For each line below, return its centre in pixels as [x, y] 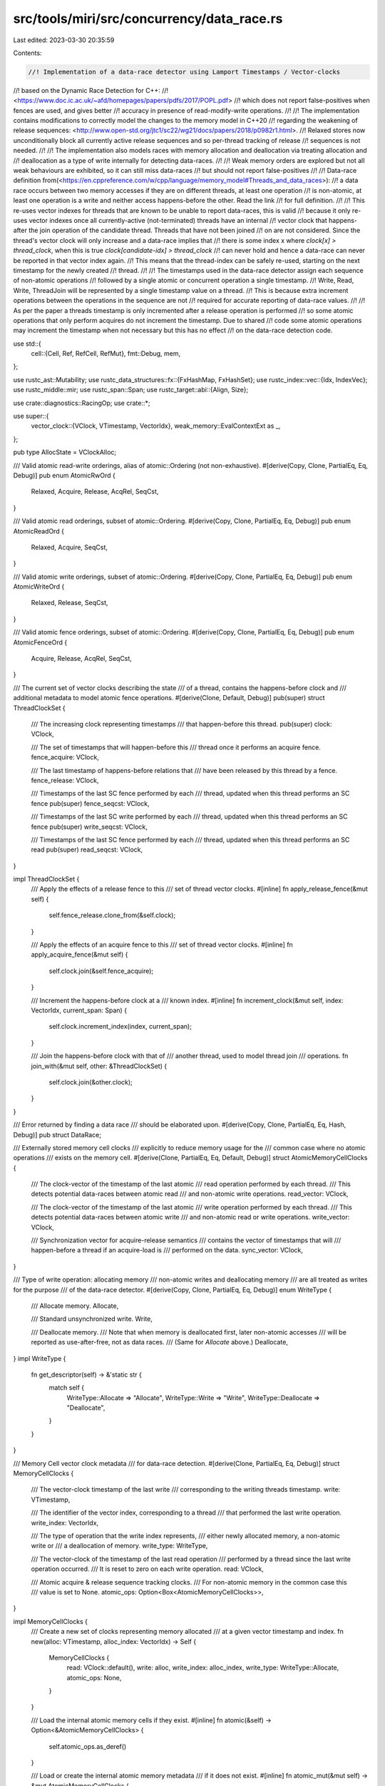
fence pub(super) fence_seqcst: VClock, [90, 803]
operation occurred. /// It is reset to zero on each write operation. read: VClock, [147, 1569]
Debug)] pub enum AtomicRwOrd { [64, 475]
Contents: [27, 53]
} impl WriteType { [40, 1358]
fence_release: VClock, [65, 780]
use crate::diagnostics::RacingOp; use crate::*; [82, 403]
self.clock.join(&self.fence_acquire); [101, 971]
